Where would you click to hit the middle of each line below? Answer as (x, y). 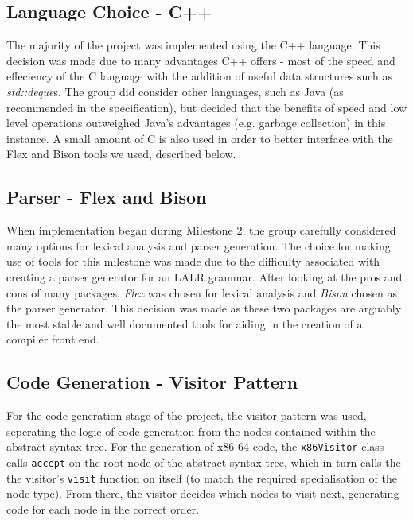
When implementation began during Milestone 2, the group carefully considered (201, 230)
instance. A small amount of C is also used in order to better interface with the (200, 138)
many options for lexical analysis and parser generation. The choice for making (199, 245)
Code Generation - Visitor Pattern (152, 382)
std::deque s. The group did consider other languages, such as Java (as (175, 91)
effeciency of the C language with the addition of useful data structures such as (200, 76)
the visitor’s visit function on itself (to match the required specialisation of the (202, 477)
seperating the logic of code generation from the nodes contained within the (191, 431)
